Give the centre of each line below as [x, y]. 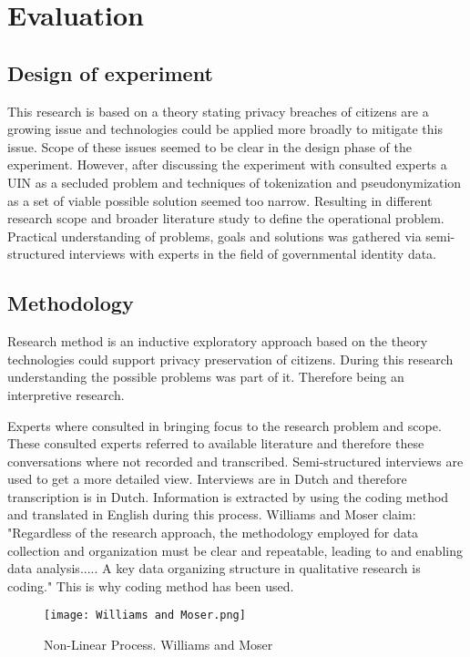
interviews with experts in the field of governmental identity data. [253, 254]
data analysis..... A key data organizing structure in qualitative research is [214, 568]
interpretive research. [66, 394]
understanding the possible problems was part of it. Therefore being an [206, 377]
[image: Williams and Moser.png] [145, 616]
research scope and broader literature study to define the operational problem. [226, 218]
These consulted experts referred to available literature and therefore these [216, 443]
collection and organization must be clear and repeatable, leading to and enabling [235, 550]
